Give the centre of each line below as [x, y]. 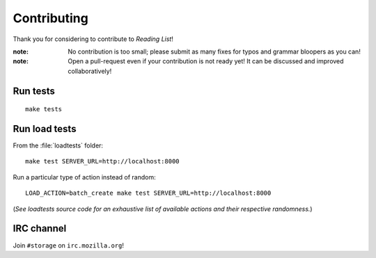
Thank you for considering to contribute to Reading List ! [93, 39]
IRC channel [40, 228]
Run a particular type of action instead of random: [84, 177]
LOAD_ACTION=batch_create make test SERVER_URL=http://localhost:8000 [148, 193]
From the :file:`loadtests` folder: [58, 145]
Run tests [34, 91]
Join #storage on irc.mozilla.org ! [69, 245]
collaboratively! [90, 71]
